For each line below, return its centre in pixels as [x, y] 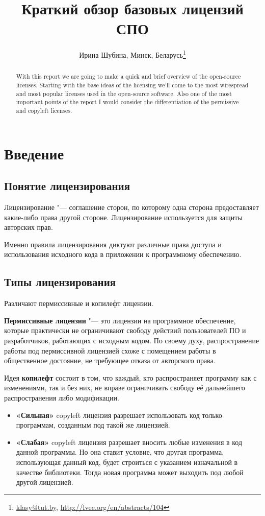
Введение [34, 153]
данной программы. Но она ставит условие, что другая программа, [120, 452]
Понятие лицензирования [67, 186]
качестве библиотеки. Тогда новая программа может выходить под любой [130, 472]
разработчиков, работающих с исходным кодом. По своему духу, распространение [132, 340]
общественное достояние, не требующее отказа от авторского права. [110, 360]
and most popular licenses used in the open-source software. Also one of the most [124, 93]
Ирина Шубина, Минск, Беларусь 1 [132, 54]
